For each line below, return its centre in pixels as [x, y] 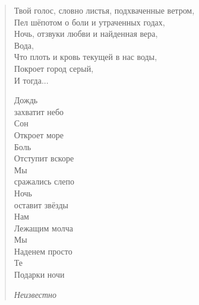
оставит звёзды [41, 204]
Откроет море [39, 134]
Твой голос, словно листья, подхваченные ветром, [104, 10]
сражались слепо [44, 181]
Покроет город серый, [54, 68]
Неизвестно [35, 294]
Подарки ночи [39, 274]
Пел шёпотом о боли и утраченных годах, [89, 22]
